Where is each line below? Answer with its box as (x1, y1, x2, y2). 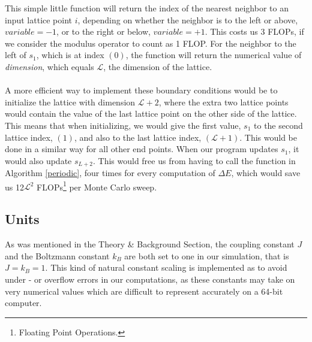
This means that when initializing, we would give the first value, (5, 119, 241, 131)
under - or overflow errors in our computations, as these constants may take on (5, 273, 295, 285)
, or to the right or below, (56, 25, 151, 38)
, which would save (231, 167, 301, 179)
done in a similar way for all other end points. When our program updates (5, 143, 278, 155)
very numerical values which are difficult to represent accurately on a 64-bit (5, 285, 283, 297)
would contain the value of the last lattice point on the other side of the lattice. (5, 107, 297, 120)
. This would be (239, 131, 297, 143)
